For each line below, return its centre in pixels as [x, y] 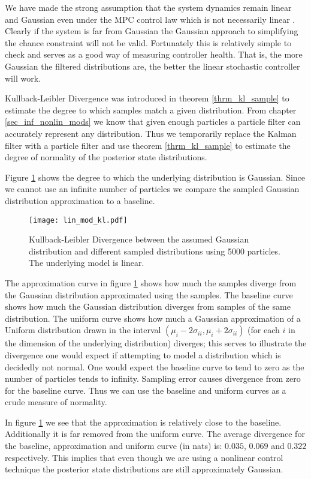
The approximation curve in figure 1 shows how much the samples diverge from [151, 282]
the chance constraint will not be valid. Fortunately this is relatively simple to [148, 42]
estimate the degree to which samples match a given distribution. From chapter [151, 110]
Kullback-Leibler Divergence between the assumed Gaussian [139, 239]
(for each [264, 330]
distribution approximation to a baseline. [80, 200]
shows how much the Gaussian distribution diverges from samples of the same [148, 306]
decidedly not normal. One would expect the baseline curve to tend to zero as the [155, 366]
